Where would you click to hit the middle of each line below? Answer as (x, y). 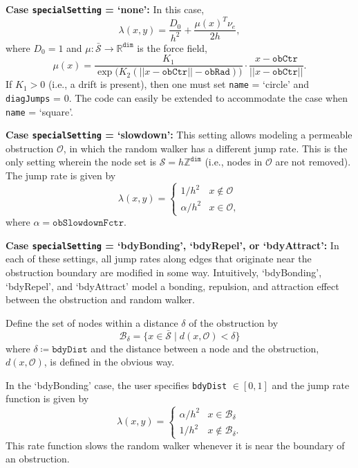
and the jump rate (311, 385)
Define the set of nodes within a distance (92, 322)
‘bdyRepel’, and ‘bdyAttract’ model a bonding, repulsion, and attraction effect (172, 286)
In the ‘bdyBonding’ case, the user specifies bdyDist (116, 385)
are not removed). (313, 162)
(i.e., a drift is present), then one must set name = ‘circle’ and (179, 84)
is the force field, (172, 47)
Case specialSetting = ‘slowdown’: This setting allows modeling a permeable (179, 135)
